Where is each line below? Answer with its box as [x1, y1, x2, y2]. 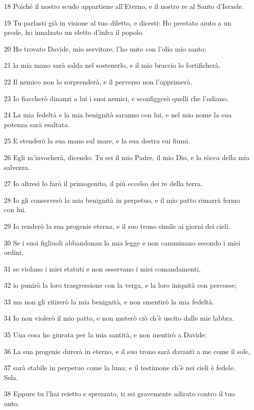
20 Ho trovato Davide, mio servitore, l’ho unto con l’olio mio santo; [4, 43, 206, 54]
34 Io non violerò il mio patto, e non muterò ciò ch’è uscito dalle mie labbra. [4, 313, 234, 323]
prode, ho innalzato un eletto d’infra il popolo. [4, 27, 144, 37]
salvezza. [4, 162, 30, 172]
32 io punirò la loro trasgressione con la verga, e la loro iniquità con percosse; [4, 280, 237, 290]
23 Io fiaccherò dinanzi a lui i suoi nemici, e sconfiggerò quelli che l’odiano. [4, 93, 229, 103]
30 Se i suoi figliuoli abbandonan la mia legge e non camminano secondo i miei [4, 237, 240, 247]
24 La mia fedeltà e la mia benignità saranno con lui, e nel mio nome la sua [4, 109, 232, 120]
